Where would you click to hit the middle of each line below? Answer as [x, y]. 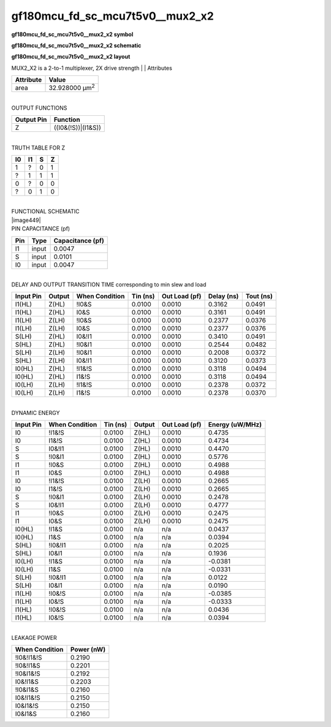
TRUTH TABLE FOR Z [38, 148]
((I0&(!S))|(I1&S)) [77, 128]
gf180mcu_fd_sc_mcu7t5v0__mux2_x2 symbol [72, 34]
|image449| [26, 220]
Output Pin [31, 120]
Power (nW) [88, 649]
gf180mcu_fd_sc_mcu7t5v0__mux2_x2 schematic [76, 45]
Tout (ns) [259, 296]
